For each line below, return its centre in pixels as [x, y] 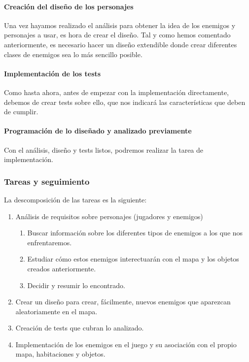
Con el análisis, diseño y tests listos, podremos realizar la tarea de [104, 149]
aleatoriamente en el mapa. [56, 311]
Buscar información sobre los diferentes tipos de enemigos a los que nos [135, 233]
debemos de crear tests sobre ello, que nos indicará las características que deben [125, 102]
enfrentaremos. [50, 242]
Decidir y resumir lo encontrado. [76, 285]
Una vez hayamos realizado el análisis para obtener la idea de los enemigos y [120, 25]
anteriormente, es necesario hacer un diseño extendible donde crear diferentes [121, 44]
